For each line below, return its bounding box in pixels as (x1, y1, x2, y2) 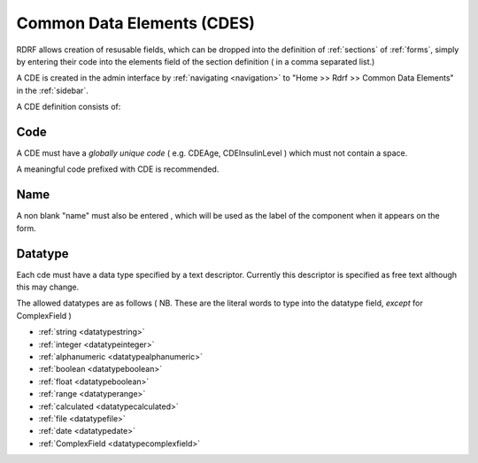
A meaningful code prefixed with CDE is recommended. (16, 164, 220, 174)
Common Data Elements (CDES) (16, 13, 256, 33)
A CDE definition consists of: (16, 102, 121, 112)
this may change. (16, 282, 80, 292)
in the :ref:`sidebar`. (16, 85, 89, 96)
